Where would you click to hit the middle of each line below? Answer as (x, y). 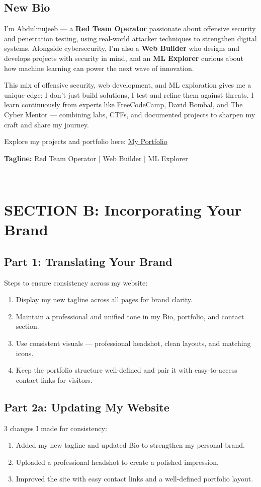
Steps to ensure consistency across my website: (76, 282)
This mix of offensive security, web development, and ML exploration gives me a (128, 85)
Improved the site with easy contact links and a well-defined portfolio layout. (135, 479)
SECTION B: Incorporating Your (123, 210)
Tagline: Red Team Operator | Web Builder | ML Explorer (96, 158)
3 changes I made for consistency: (56, 428)
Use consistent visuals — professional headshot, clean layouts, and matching (133, 343)
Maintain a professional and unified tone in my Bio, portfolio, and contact (130, 316)
